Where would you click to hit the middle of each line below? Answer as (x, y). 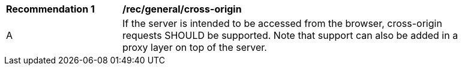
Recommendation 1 (50, 9)
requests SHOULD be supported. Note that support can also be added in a (290, 35)
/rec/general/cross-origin (182, 9)
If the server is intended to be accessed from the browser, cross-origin (282, 23)
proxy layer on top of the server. (195, 47)
